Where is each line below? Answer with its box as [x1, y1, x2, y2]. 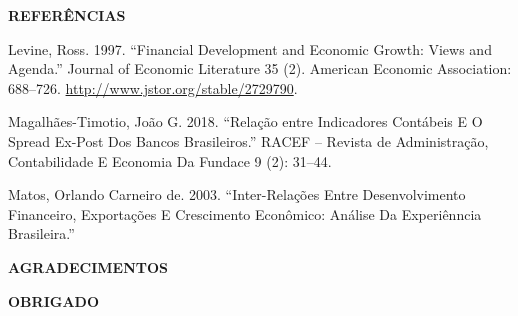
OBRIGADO [8, 290, 99, 311]
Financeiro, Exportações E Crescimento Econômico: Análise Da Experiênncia [8, 203, 482, 224]
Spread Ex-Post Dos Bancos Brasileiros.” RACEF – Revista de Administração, [8, 130, 489, 151]
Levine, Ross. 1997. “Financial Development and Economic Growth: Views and [8, 38, 492, 59]
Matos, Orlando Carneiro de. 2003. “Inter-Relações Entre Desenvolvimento [8, 184, 466, 205]
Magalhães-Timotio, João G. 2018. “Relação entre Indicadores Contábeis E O [8, 111, 483, 132]
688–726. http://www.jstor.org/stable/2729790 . [8, 77, 298, 98]
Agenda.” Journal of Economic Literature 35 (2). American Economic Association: [8, 58, 512, 79]
